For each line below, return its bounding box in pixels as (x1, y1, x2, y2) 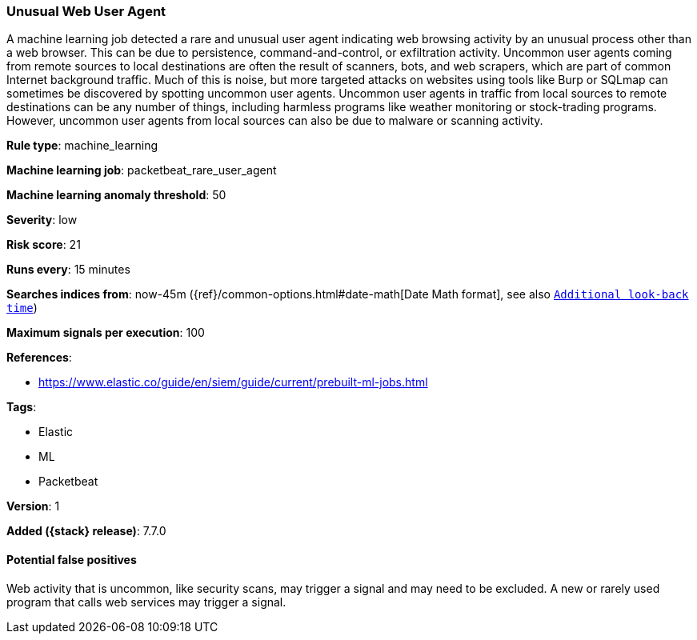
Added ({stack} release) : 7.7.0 (6, 524, 166, 538)
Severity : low (6, 213, 78, 227)
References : (6, 350, 72, 365)
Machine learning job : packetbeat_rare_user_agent (6, 163, 277, 178)
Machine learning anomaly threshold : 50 (6, 188, 226, 202)
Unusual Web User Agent (6, 3, 166, 19)
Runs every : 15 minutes (6, 262, 130, 277)
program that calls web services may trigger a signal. (6, 594, 286, 609)
